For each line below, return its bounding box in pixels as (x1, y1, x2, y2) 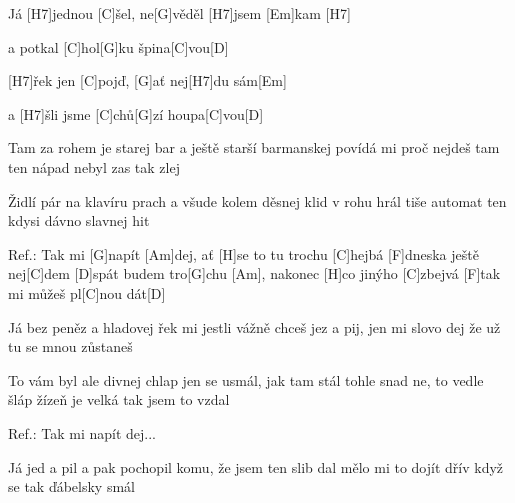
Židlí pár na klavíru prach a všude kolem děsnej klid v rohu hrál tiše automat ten (8, 190, 507, 211)
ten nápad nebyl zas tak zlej (8, 156, 180, 177)
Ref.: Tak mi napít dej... (8, 422, 156, 443)
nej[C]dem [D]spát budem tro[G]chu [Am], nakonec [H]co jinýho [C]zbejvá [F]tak (8, 263, 501, 284)
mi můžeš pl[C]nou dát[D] (8, 282, 166, 303)
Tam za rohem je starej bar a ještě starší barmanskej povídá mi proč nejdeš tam (8, 137, 500, 158)
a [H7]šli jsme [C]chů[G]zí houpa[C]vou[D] (8, 103, 264, 124)
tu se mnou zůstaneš (8, 336, 133, 357)
